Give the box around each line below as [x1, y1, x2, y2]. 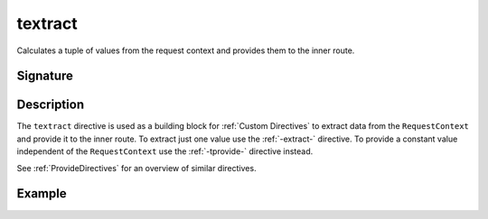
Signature [16, 68, 74, 84]
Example [16, 186, 67, 202]
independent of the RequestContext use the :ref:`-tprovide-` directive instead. [16, 146, 314, 157]
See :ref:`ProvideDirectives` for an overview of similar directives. [16, 162, 257, 173]
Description [16, 97, 85, 113]
